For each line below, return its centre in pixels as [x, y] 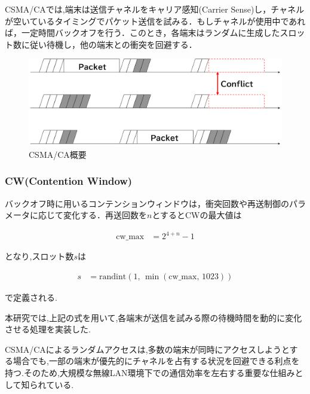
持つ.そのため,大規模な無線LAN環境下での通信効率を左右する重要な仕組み [150, 372]
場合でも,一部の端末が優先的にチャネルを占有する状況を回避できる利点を [156, 361]
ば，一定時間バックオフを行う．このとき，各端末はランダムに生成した [142, 33]
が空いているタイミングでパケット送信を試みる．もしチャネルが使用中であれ [155, 21]
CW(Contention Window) [69, 181]
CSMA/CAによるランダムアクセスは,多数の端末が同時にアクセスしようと [147, 349]
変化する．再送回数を [105, 215]
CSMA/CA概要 [58, 154]
